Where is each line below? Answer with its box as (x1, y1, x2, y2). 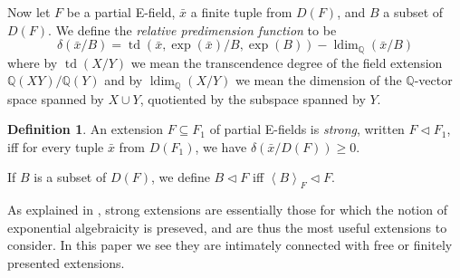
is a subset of (34, 168, 107, 187)
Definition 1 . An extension (7, 120, 163, 139)
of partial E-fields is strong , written (209, 120, 405, 139)
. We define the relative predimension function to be (48, 20, 337, 39)
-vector (414, 71, 453, 90)
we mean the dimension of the (235, 71, 402, 90)
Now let (7, 3, 51, 21)
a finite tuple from (190, 3, 292, 21)
